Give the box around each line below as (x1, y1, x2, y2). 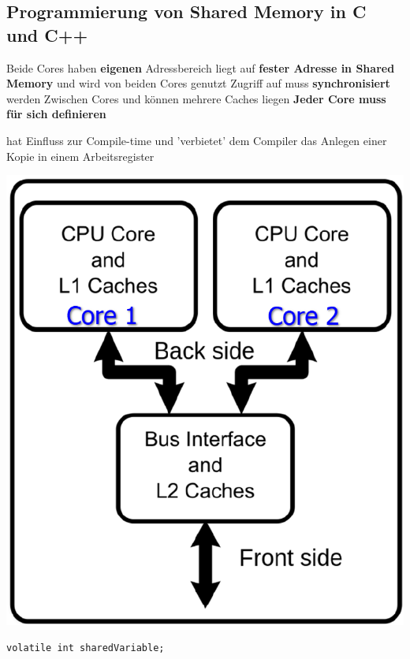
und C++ (6, 22, 88, 47)
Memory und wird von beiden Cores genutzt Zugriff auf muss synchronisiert (6, 75, 390, 91)
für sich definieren (6, 106, 106, 122)
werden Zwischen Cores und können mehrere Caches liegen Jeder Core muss (6, 90, 386, 106)
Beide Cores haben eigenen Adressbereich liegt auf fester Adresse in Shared (6, 59, 395, 76)
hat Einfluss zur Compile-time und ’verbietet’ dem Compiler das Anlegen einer (6, 132, 387, 148)
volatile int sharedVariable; (6, 642, 165, 654)
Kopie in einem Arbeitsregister (6, 147, 155, 164)
